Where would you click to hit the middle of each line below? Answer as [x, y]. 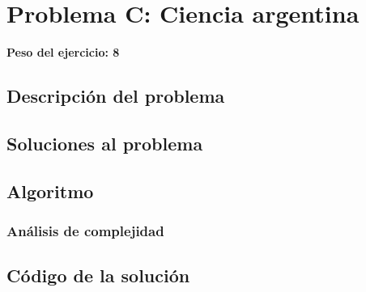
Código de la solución [98, 275]
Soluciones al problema [105, 143]
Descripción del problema [116, 96]
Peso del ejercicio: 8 [63, 52]
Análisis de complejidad [85, 230]
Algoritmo [50, 190]
